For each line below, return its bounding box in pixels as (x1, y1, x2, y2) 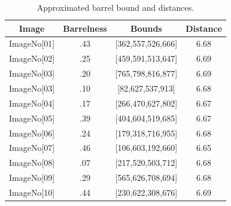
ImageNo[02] (9, 52, 55, 65)
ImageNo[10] (9, 186, 55, 198)
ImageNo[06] (9, 126, 55, 139)
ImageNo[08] (9, 156, 55, 169)
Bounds (130, 22, 162, 34)
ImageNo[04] (9, 96, 55, 109)
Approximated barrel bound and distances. (37, 1, 194, 13)
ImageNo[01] (9, 37, 55, 50)
